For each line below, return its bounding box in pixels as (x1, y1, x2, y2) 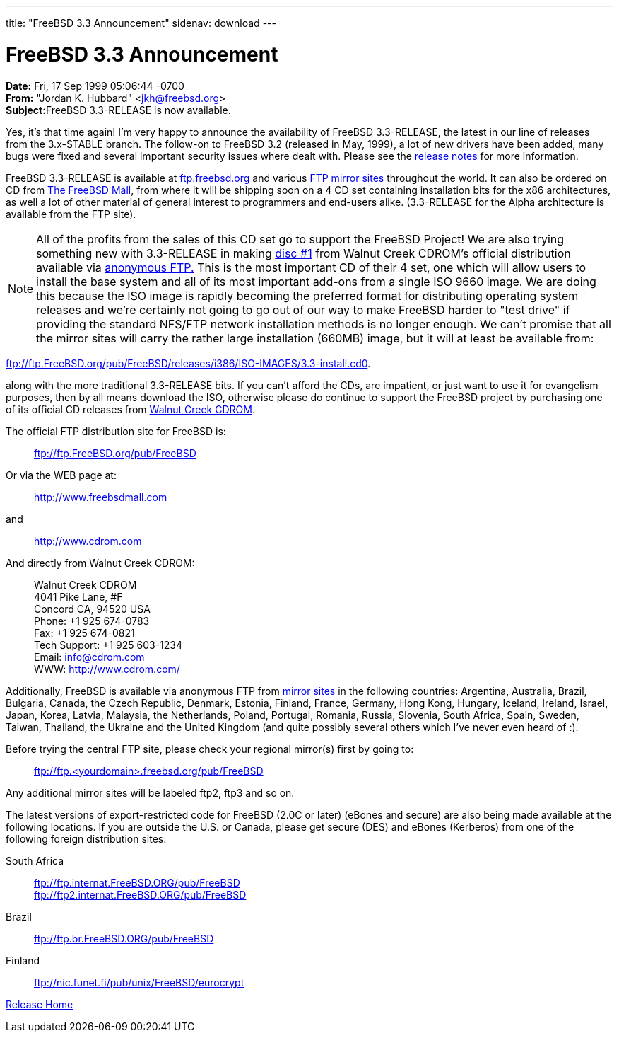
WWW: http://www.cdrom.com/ (34, 662, 180, 675)
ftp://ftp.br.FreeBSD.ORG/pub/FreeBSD (34, 932, 214, 945)
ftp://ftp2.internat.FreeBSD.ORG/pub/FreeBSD (34, 888, 247, 901)
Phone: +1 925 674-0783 (34, 614, 150, 627)
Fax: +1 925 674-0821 (34, 626, 135, 639)
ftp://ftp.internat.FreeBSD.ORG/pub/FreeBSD (34, 876, 240, 889)
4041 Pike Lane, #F (34, 590, 123, 603)
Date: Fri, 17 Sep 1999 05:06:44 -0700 (6, 79, 184, 92)
